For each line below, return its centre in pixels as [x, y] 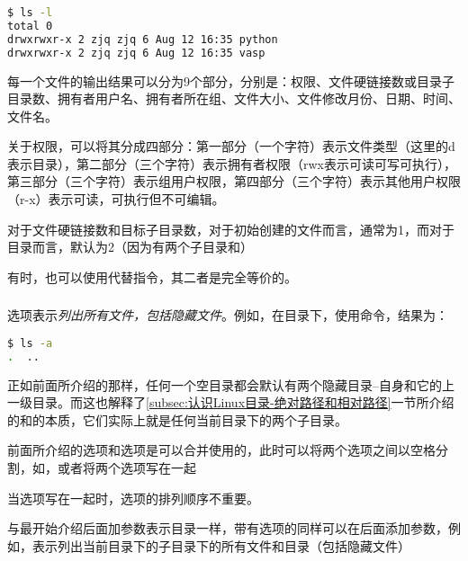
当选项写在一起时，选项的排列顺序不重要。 [133, 498]
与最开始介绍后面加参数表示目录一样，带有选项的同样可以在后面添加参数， [228, 528]
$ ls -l [30, 13]
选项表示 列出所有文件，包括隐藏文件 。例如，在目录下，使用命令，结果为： [228, 315]
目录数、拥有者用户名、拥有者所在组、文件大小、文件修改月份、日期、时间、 [234, 98]
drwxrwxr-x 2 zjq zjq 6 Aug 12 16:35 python [143, 39]
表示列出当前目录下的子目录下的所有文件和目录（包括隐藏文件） [221, 545]
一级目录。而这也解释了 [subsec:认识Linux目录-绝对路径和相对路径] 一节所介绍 [231, 402]
